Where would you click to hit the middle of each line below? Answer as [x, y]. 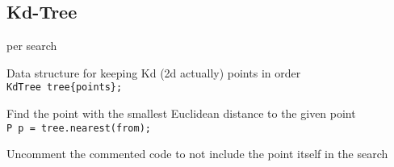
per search [32, 46]
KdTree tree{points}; [65, 88]
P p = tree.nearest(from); [79, 128]
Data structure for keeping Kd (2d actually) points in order [154, 72]
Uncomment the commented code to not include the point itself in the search [197, 154]
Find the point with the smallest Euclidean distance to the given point [181, 113]
